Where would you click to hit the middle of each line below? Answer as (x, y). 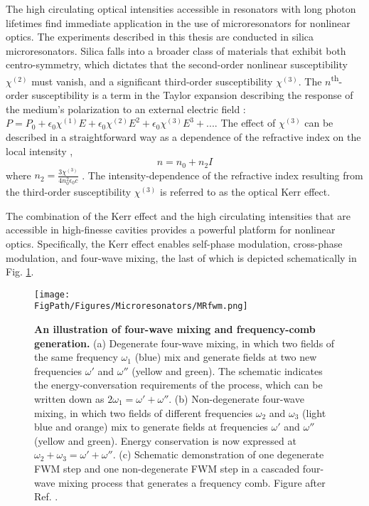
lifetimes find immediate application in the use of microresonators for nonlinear (178, 22)
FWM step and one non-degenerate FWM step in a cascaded (167, 468)
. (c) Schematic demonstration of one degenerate (218, 454)
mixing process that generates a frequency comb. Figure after (192, 482)
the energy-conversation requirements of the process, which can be (178, 385)
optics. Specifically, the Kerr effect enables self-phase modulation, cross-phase (174, 243)
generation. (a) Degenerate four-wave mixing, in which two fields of (184, 343)
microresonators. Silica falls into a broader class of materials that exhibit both (176, 50)
